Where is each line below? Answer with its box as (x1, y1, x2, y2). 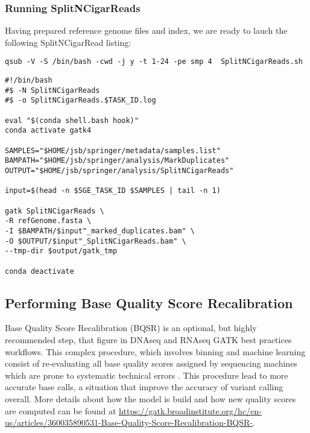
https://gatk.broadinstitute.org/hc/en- (119, 404, 262, 417)
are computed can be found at (5, 404, 116, 417)
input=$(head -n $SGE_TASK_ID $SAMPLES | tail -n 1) (5, 186, 221, 195)
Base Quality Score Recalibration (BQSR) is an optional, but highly (5, 321, 257, 334)
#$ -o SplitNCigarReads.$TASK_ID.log (5, 96, 156, 105)
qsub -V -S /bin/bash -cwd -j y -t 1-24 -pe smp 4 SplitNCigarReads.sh (5, 57, 303, 66)
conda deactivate (5, 267, 74, 276)
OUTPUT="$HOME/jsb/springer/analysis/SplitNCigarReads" (5, 166, 234, 175)
